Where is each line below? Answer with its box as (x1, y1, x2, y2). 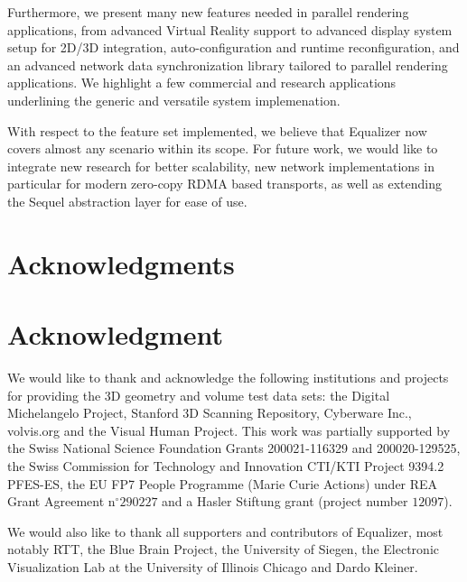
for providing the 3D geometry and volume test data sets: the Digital (7, 385, 390, 404)
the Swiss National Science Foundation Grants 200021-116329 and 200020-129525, (7, 439, 461, 457)
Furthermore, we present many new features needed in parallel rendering (7, 3, 409, 21)
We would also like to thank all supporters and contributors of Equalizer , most (7, 522, 444, 540)
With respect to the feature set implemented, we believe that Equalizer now (7, 121, 427, 140)
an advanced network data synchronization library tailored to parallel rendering (7, 55, 448, 74)
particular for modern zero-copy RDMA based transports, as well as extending (7, 174, 442, 193)
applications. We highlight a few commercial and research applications (7, 73, 397, 92)
